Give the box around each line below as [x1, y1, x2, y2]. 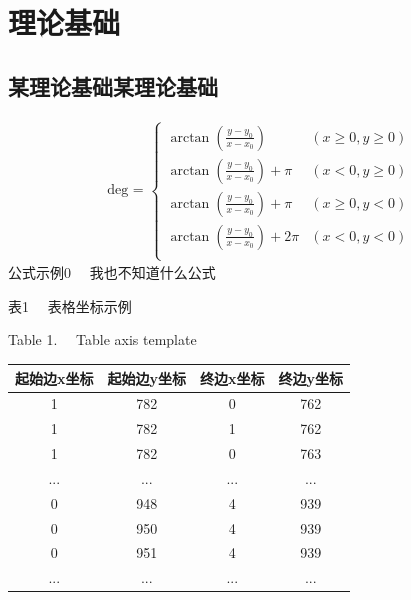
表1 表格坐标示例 [8, 295, 132, 316]
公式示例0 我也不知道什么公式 [8, 262, 216, 283]
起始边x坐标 [15, 367, 94, 388]
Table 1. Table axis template [8, 329, 197, 350]
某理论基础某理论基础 [8, 70, 218, 101]
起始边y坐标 [107, 367, 186, 388]
